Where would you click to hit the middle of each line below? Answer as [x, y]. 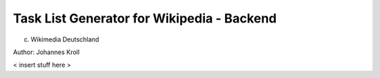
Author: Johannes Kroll [46, 52]
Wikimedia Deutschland [65, 39]
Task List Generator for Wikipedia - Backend [145, 18]
